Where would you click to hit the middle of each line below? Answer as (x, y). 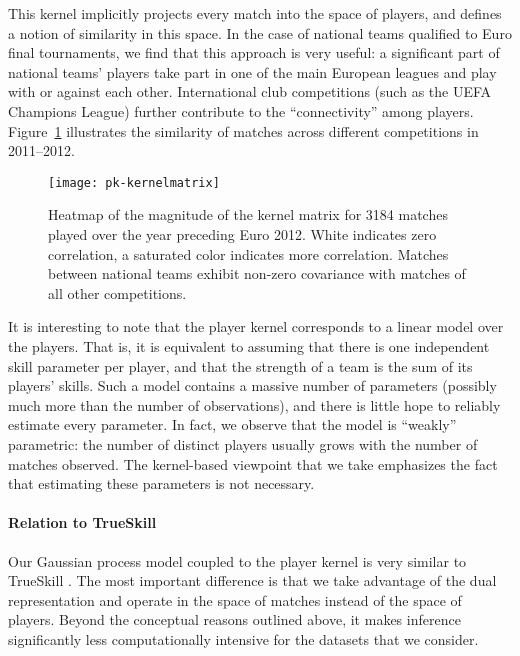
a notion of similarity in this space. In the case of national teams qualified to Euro (260, 32)
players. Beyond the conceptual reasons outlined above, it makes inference (234, 619)
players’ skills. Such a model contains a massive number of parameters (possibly (252, 385)
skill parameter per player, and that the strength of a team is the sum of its (240, 365)
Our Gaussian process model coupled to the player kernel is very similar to (237, 560)
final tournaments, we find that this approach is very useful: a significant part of (254, 52)
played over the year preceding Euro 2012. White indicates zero (242, 234)
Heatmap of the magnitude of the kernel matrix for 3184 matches (248, 214)
